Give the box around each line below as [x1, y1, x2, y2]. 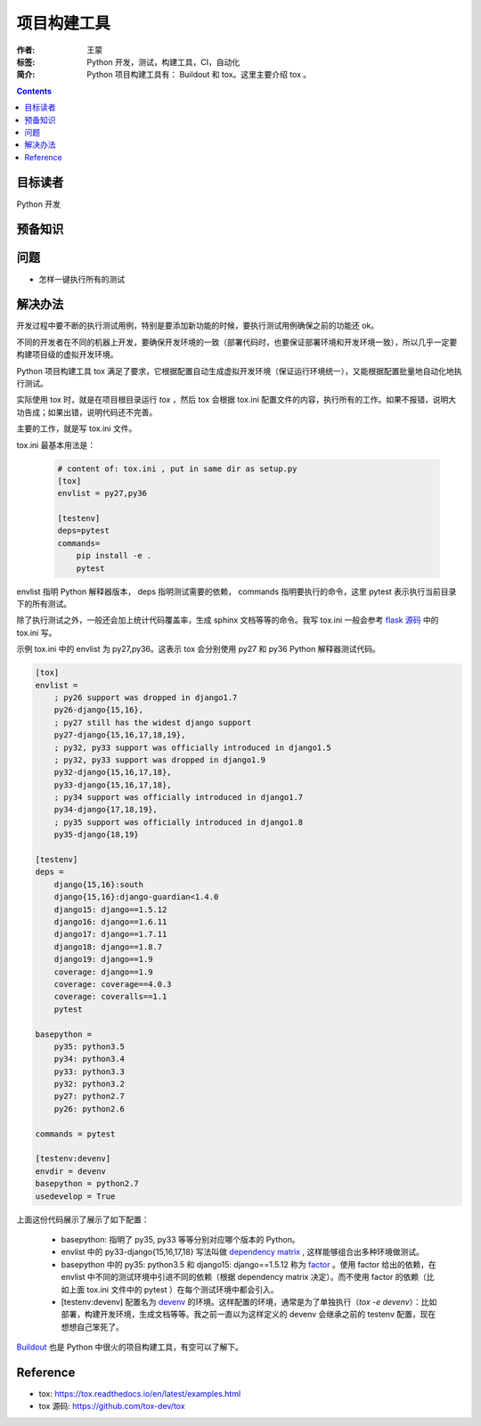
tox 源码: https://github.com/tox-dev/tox [38, 1401, 186, 1412]
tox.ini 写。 [16, 627, 57, 638]
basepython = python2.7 [35, 1178, 140, 1189]
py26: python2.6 [53, 1104, 125, 1113]
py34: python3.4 [53, 1054, 125, 1064]
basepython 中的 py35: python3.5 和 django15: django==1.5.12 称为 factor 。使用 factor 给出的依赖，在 [61, 1259, 436, 1269]
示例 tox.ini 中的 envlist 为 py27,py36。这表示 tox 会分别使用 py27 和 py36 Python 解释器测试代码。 [16, 644, 380, 655]
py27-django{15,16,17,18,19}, [53, 730, 186, 740]
